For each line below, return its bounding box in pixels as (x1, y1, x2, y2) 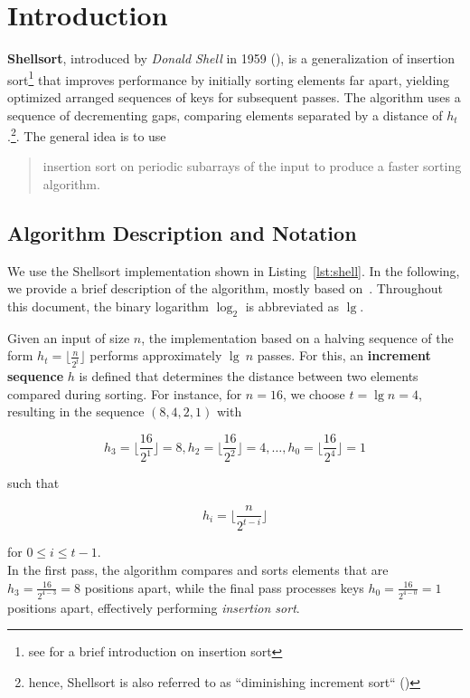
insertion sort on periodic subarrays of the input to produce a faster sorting (42, 157, 462, 176)
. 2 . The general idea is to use (7, 124, 166, 145)
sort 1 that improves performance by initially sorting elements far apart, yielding (7, 67, 450, 89)
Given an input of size (7, 328, 130, 347)
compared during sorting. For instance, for (7, 384, 242, 403)
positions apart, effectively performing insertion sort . (7, 598, 300, 617)
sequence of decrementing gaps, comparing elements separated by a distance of (7, 105, 443, 124)
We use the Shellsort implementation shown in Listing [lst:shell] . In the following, (7, 261, 460, 280)
